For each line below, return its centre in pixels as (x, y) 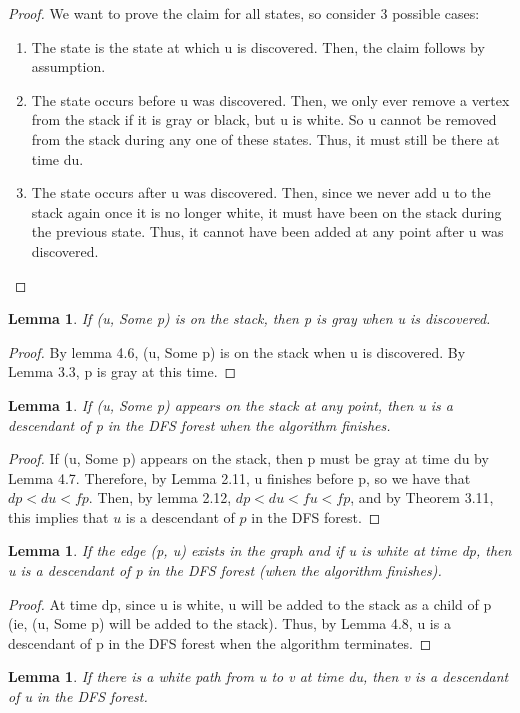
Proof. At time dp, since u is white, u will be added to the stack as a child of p (250, 603)
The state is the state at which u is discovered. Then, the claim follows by (258, 46)
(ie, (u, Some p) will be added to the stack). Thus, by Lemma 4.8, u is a (229, 623)
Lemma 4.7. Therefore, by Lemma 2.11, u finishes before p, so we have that (239, 477)
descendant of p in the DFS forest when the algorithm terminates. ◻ (220, 642)
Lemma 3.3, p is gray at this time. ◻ (122, 371)
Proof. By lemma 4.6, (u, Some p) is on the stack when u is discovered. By (237, 351)
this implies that (58, 516)
